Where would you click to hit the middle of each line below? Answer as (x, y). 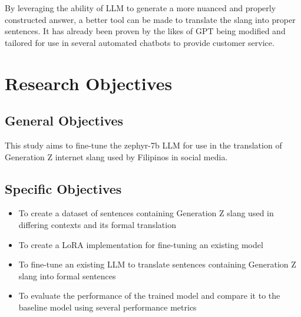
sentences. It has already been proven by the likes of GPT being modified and (145, 31)
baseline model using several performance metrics (107, 307)
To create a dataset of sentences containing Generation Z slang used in (146, 213)
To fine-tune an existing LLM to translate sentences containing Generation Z (157, 264)
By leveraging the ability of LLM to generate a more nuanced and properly (140, 8)
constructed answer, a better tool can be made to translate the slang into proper (150, 19)
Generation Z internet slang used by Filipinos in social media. (116, 156)
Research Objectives (89, 83)
